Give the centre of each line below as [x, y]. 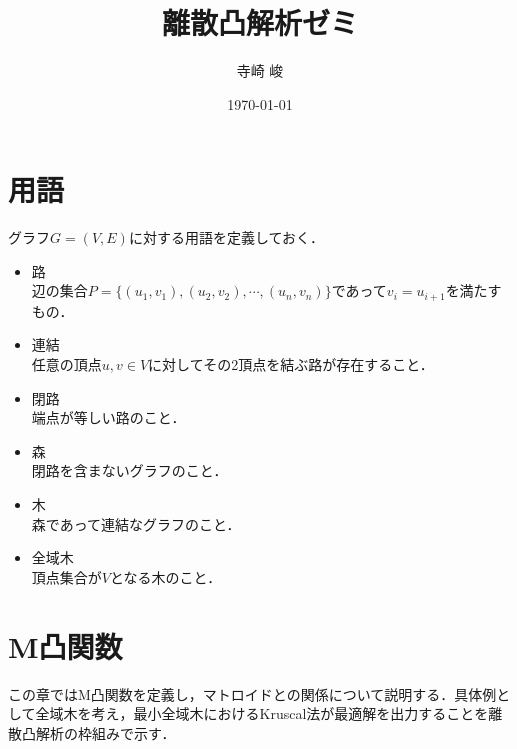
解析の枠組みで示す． [105, 732]
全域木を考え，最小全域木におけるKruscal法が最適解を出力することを [262, 713]
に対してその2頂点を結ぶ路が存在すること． [291, 364]
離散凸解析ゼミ [259, 22]
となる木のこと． [165, 576]
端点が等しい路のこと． [108, 417]
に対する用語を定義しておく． [226, 237]
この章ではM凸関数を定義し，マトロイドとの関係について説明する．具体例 [252, 693]
